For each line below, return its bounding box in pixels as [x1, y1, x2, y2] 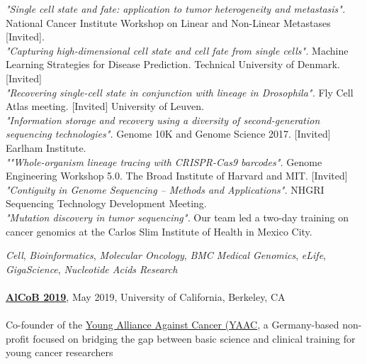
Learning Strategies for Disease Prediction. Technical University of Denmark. [6, 57, 340, 72]
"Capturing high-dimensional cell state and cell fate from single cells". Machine [6, 43, 349, 57]
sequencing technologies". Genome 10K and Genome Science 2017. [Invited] [6, 126, 331, 141]
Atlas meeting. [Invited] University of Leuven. [6, 99, 204, 114]
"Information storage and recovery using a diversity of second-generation [6, 112, 320, 127]
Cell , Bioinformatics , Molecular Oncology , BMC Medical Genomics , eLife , [6, 248, 326, 263]
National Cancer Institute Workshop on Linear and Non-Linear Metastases [6, 15, 331, 30]
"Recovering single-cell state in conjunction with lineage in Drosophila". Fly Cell [6, 84, 354, 99]
